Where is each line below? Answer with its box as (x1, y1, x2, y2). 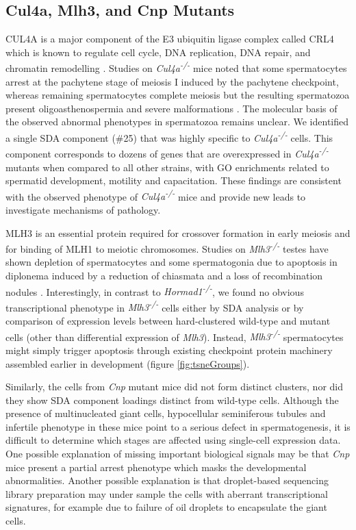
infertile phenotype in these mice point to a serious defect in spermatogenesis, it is (5, 419, 351, 433)
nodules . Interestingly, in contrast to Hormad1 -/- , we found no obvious (5, 282, 304, 299)
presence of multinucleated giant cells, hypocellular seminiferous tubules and (5, 406, 326, 420)
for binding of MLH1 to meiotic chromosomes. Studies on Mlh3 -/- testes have (5, 240, 329, 255)
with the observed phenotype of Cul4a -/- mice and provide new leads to (5, 187, 306, 203)
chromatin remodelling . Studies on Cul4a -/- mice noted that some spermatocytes (5, 59, 347, 75)
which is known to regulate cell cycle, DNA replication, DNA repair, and (5, 45, 311, 59)
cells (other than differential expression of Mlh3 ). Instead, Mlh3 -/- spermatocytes (5, 327, 344, 344)
